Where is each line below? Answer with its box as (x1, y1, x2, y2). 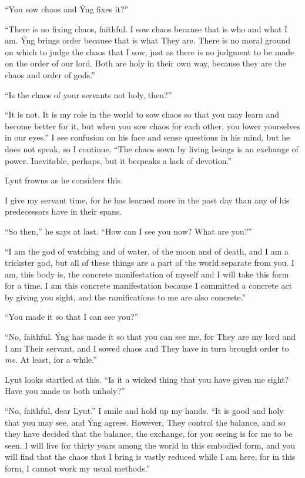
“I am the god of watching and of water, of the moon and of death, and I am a (5, 245, 289, 257)
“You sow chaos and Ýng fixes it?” (5, 3, 129, 15)
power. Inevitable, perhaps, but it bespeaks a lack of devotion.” (5, 154, 232, 166)
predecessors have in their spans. (5, 205, 122, 218)
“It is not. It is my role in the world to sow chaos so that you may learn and (5, 108, 280, 121)
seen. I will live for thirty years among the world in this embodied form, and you (5, 439, 295, 451)
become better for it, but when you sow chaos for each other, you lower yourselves (5, 119, 300, 132)
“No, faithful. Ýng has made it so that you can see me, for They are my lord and (5, 330, 296, 343)
